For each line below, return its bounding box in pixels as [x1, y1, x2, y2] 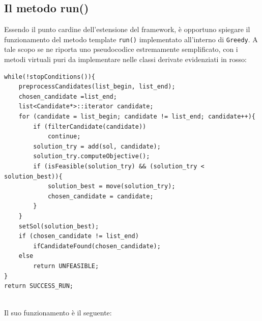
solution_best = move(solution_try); [47, 183, 176, 190]
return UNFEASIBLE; [33, 262, 99, 270]
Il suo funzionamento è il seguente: [4, 307, 112, 318]
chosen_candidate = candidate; [47, 192, 154, 200]
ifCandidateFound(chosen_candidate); [33, 242, 161, 250]
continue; [47, 133, 81, 140]
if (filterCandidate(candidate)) [33, 123, 147, 130]
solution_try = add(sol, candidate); [33, 142, 161, 150]
